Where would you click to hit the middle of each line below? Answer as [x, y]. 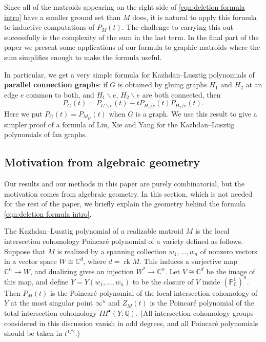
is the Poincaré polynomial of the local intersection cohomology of [154, 292]
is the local [212, 231]
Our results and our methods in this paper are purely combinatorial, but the [124, 184]
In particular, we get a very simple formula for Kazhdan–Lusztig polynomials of [129, 74]
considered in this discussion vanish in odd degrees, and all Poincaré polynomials [131, 323]
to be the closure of [163, 281]
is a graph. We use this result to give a [196, 113]
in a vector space [30, 261]
